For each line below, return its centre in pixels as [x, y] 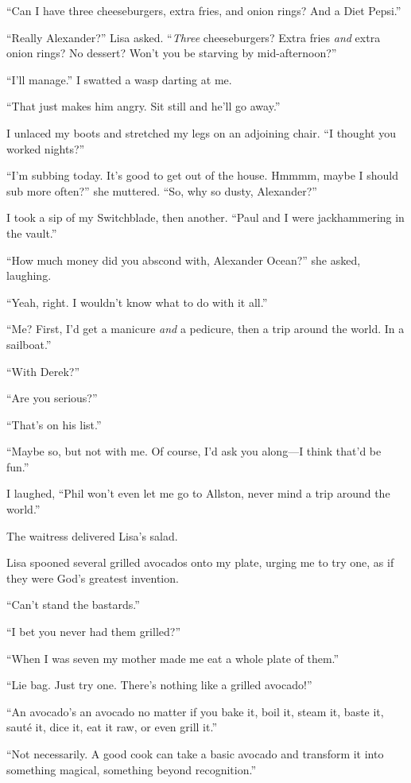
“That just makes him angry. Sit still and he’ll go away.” [143, 106]
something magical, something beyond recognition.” [132, 769]
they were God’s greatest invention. [93, 578]
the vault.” [32, 233]
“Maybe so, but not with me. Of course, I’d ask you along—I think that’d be [194, 451]
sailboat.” [29, 344]
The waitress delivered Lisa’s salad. [92, 535]
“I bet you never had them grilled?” [94, 632]
